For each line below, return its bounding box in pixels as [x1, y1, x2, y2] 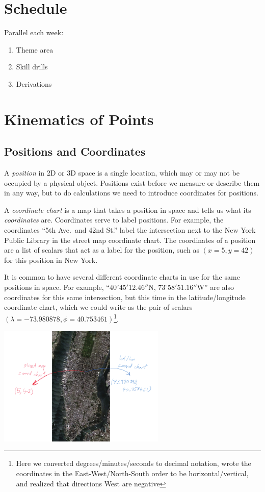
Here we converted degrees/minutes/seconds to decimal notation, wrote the [16, 458, 251, 469]
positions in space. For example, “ [4, 282, 110, 292]
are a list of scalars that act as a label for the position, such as [4, 244, 199, 255]
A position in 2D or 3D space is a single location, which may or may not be [4, 167, 240, 178]
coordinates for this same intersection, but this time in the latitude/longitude [4, 291, 246, 302]
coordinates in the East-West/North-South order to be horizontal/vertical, [16, 468, 249, 479]
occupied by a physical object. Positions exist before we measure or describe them [4, 177, 260, 188]
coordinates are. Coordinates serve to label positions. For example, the [4, 214, 224, 225]
